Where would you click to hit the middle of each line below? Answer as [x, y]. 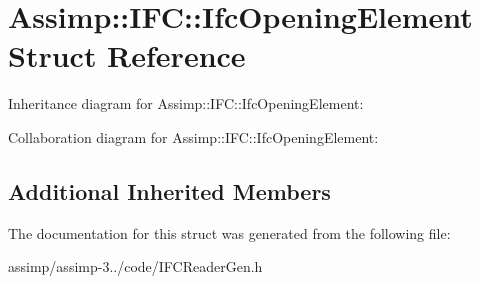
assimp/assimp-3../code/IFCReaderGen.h [135, 266]
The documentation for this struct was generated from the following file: [229, 232]
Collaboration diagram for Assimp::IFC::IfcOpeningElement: [193, 136]
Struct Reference [127, 55]
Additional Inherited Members [169, 190]
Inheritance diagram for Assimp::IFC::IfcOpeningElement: [186, 103]
